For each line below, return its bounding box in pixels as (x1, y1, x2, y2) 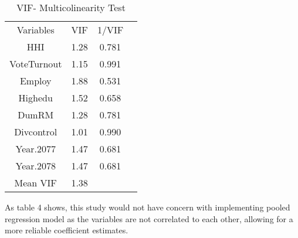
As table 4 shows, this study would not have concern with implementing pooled (5, 201, 290, 213)
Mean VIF (14, 176, 57, 189)
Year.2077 (15, 142, 56, 155)
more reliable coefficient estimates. (5, 224, 128, 236)
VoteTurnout (9, 57, 62, 70)
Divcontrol (14, 125, 57, 138)
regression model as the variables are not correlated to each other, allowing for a (5, 212, 293, 225)
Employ (19, 74, 52, 87)
